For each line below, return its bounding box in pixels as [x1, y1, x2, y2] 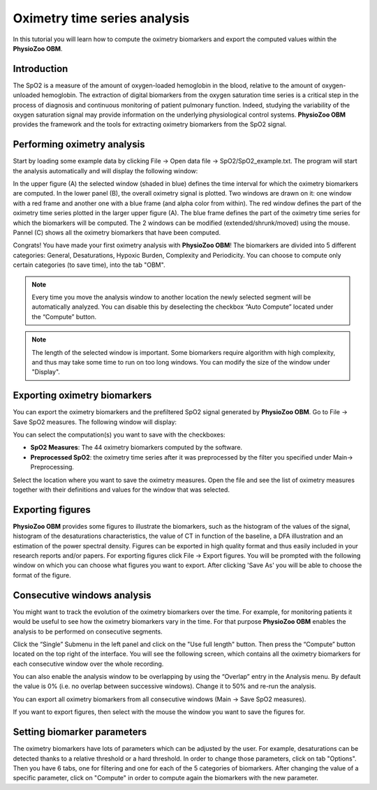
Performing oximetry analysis [13, 138, 145, 150]
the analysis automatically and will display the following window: [13, 166, 198, 175]
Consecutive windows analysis [13, 589, 151, 601]
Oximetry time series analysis [13, 10, 190, 26]
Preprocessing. [30, 463, 75, 471]
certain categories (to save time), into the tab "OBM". [13, 261, 165, 269]
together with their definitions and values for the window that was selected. [13, 485, 230, 494]
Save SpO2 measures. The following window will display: [13, 418, 177, 426]
